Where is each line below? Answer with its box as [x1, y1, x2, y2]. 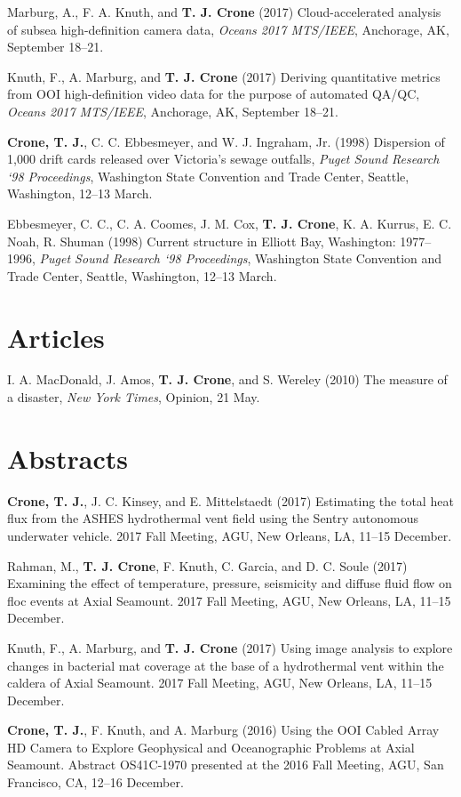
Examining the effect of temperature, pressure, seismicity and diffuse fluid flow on [7, 574, 452, 592]
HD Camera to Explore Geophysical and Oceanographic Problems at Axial [7, 737, 415, 756]
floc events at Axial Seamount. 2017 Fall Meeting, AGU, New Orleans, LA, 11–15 [7, 591, 451, 609]
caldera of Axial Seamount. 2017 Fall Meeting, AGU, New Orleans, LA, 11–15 [7, 673, 433, 692]
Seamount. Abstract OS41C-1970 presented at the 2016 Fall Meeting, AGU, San [7, 755, 444, 774]
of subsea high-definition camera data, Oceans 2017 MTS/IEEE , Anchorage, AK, [7, 20, 449, 38]
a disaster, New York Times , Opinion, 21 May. [7, 388, 260, 407]
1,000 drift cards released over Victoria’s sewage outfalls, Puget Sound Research [7, 149, 440, 168]
